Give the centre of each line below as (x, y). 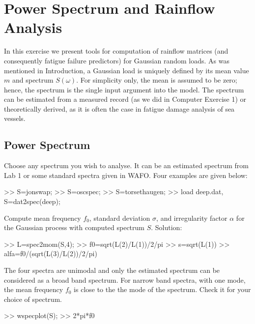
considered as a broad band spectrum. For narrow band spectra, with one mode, (125, 280)
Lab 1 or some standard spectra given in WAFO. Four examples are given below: (126, 175)
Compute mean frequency (42, 218)
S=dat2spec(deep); (32, 201)
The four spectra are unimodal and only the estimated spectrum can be (112, 270)
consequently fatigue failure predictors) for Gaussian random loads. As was (117, 60)
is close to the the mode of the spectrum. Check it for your (162, 289)
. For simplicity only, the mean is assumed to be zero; (157, 80)
